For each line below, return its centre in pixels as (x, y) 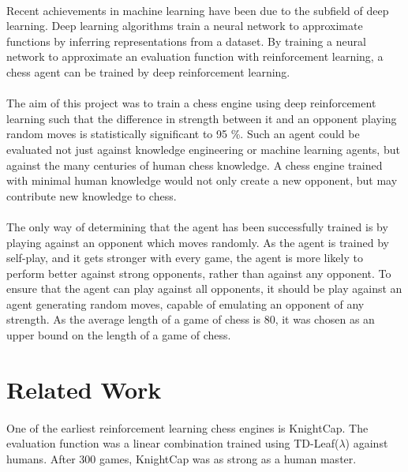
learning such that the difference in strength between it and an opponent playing (202, 118)
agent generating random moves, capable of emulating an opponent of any (185, 303)
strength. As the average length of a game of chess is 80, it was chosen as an (191, 319)
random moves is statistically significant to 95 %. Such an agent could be (183, 134)
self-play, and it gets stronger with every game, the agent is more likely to (185, 258)
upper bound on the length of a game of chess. (119, 335)
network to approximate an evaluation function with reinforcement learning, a (195, 56)
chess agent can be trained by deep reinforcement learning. (148, 71)
